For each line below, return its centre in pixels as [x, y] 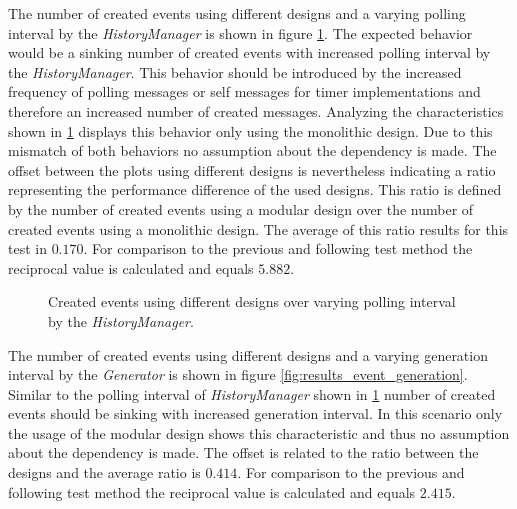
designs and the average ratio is [104, 472]
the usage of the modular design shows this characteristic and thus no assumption [259, 432]
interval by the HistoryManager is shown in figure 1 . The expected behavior [240, 32]
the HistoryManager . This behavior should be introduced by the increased [235, 71]
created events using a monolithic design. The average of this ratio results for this [258, 228]
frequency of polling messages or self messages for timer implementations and [244, 91]
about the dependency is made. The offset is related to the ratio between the [243, 452]
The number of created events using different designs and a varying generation [248, 354]
